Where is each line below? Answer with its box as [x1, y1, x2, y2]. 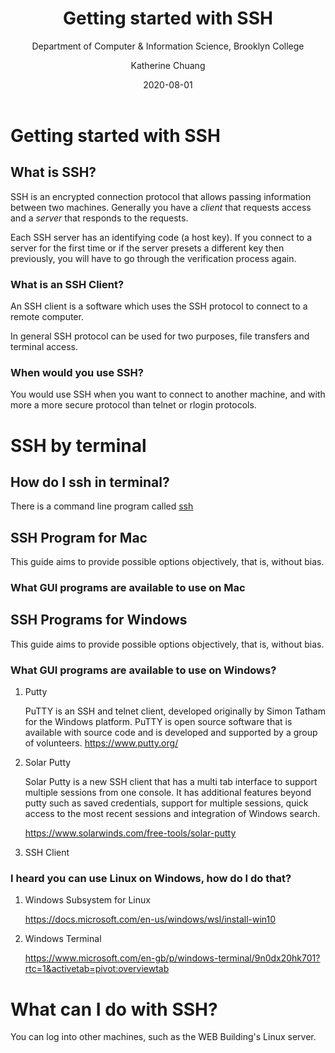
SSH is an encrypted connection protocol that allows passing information [10, 190, 312, 202]
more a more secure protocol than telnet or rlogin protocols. [10, 399, 257, 411]
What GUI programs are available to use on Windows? [10, 663, 277, 677]
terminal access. [10, 341, 79, 353]
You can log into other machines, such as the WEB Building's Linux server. [10, 1031, 317, 1043]
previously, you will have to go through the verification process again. [10, 252, 297, 264]
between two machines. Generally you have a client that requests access [10, 201, 312, 213]
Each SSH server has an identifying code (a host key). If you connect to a [10, 231, 313, 243]
